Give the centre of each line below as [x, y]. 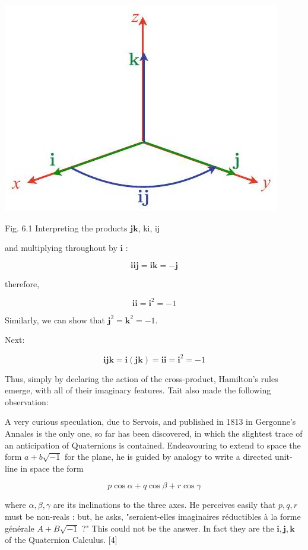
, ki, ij [149, 228]
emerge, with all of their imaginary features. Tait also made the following [138, 390]
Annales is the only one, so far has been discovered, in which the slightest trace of [154, 433]
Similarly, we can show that [55, 319]
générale [20, 528]
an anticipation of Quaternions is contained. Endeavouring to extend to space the [153, 445]
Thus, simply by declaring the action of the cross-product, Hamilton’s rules [142, 378]
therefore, [22, 283]
